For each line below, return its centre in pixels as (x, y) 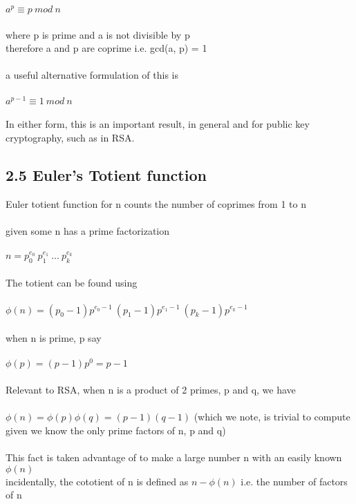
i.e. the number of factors (294, 481)
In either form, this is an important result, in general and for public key (158, 124)
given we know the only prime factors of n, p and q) (116, 430)
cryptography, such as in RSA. (70, 137)
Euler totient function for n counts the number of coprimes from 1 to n (156, 203)
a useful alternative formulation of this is (92, 75)
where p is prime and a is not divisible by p (98, 34)
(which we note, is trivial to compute (272, 417)
